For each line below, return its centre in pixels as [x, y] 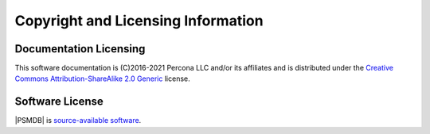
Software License [59, 102]
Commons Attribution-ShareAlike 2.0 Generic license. [102, 78]
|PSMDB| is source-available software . [78, 121]
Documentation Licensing [80, 49]
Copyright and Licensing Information [139, 21]
